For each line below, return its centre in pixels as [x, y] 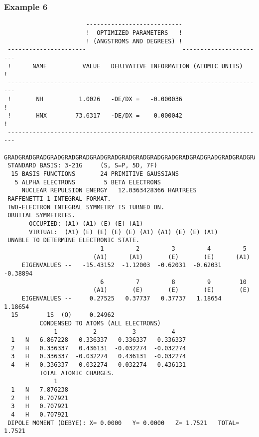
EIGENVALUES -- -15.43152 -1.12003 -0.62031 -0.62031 [122, 265]
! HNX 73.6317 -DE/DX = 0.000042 [95, 116]
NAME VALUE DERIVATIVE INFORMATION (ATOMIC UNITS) [138, 66]
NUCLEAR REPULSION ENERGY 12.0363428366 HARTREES [109, 191]
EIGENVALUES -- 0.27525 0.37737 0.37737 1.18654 [122, 298]
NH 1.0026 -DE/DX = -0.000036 [109, 99]
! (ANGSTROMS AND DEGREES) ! [134, 41]
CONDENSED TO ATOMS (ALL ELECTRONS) [100, 323]
